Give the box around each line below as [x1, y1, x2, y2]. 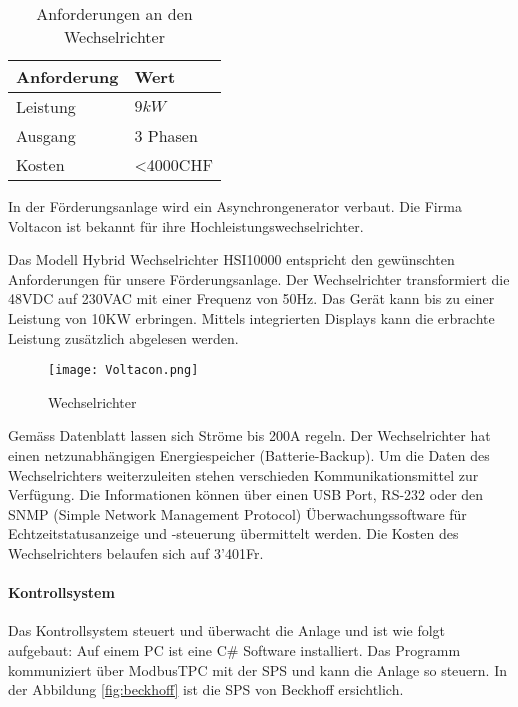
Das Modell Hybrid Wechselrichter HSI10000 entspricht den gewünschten [8, 249, 455, 270]
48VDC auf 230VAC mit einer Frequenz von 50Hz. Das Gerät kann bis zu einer [8, 288, 495, 309]
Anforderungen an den [36, 2, 193, 25]
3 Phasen [134, 124, 198, 147]
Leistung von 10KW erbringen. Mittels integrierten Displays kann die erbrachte [8, 307, 495, 328]
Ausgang [16, 124, 76, 147]
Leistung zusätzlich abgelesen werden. [8, 327, 239, 348]
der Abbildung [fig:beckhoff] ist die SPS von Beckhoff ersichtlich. [8, 679, 404, 700]
